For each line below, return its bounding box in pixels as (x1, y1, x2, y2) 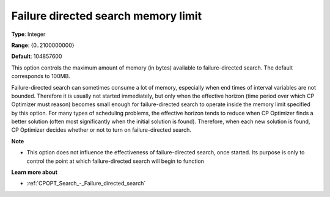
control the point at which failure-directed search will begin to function (26, 157, 205, 165)
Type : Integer (11, 30, 46, 38)
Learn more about (11, 168, 58, 176)
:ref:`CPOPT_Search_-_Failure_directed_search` (26, 180, 146, 187)
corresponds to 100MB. (11, 73, 70, 80)
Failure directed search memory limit (11, 9, 202, 23)
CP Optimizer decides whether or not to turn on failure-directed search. (11, 126, 192, 134)
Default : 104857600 (11, 52, 62, 60)
